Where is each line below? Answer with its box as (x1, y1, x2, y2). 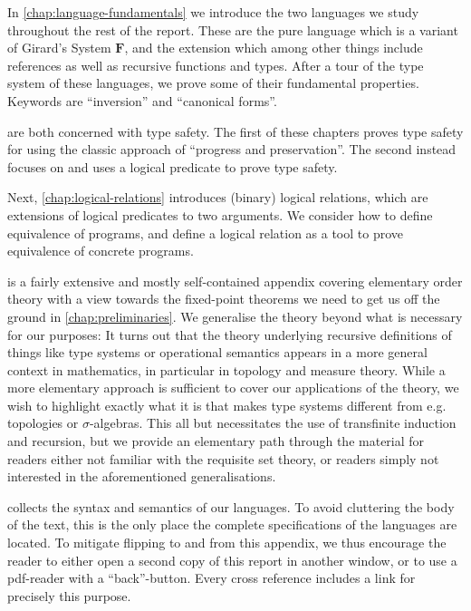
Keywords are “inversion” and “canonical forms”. (7, 91, 277, 110)
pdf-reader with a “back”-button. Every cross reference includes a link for (7, 568, 416, 587)
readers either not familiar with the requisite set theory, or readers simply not (7, 449, 439, 468)
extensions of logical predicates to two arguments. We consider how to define (7, 205, 433, 224)
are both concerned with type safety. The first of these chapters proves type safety (7, 121, 464, 141)
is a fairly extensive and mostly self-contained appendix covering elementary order (7, 271, 463, 290)
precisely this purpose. (7, 586, 131, 605)
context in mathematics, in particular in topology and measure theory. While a (7, 360, 446, 379)
